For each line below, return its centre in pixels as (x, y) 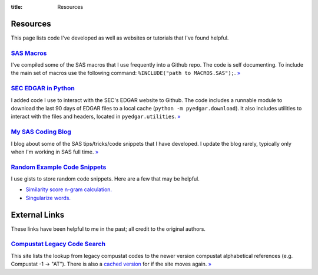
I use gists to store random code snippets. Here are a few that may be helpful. (105, 179)
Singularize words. (48, 198)
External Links (38, 215)
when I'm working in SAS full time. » (55, 152)
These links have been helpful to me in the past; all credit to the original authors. (108, 229)
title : (17, 7)
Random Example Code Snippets (59, 167)
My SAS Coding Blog (41, 132)
